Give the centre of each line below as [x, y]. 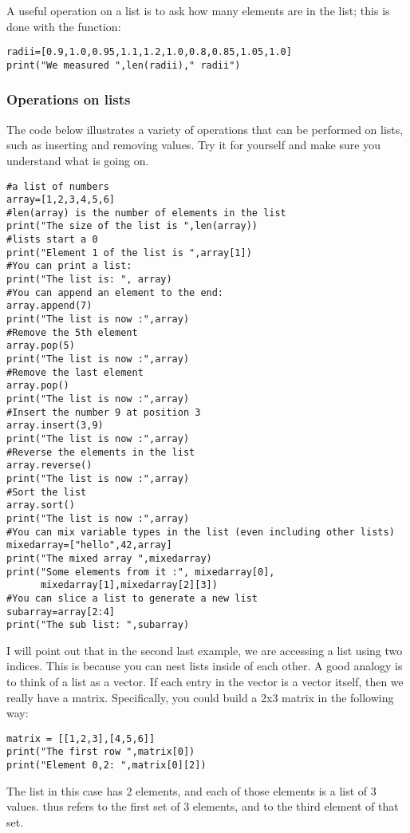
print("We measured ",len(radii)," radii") [124, 65]
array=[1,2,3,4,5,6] [61, 200]
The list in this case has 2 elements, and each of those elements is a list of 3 [191, 790]
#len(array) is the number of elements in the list [146, 213]
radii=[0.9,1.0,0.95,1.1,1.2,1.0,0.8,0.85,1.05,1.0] [149, 52]
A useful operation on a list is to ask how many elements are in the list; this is [198, 10]
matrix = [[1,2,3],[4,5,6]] [81, 738]
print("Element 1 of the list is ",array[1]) [129, 253]
